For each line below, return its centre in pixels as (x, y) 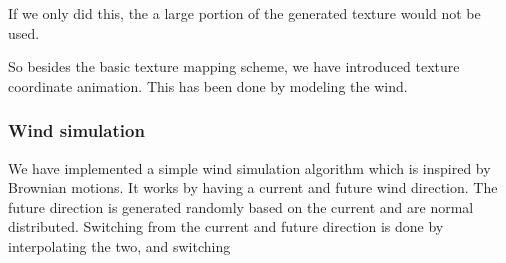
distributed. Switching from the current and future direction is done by (226, 226)
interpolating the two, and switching (119, 245)
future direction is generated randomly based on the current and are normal (241, 206)
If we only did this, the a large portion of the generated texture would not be (244, 13)
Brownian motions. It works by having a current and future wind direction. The (253, 187)
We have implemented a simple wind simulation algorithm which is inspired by (249, 167)
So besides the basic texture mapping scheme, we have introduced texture (234, 66)
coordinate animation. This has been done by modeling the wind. (208, 85)
